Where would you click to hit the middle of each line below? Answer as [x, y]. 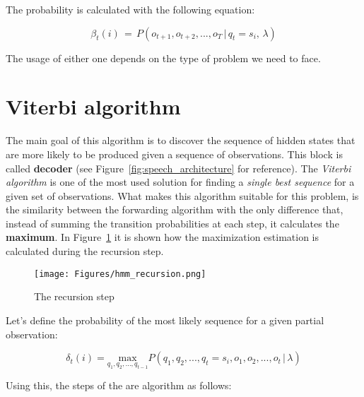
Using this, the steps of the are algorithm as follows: [119, 385]
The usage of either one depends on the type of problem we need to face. [163, 58]
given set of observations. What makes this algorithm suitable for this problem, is [182, 195]
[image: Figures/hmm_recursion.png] [120, 274]
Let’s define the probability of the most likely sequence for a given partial [165, 320]
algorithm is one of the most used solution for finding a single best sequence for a [180, 182]
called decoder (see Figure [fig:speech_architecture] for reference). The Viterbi [178, 168]
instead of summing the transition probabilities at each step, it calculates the [172, 223]
